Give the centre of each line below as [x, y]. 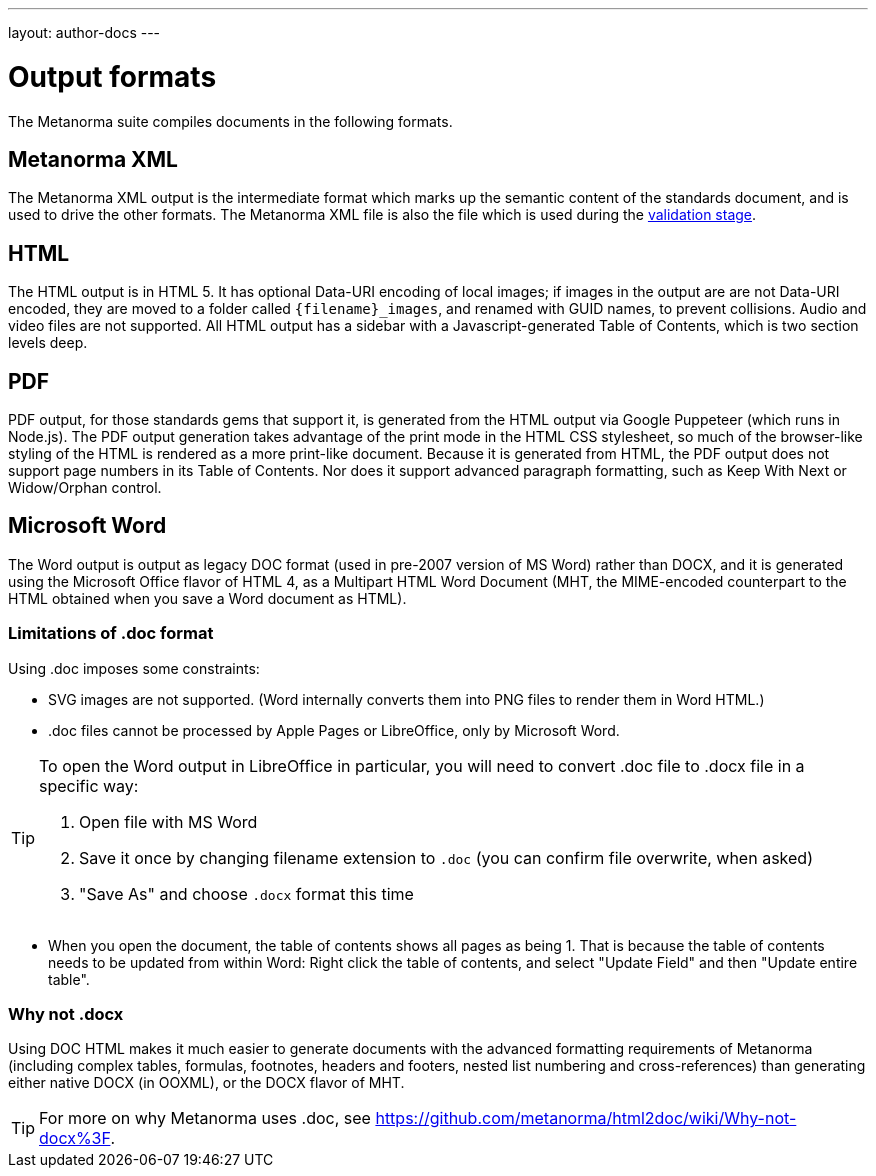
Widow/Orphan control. [85, 488]
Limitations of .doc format [111, 633]
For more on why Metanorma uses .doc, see [205, 1118]
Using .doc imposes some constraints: [134, 668]
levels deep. [48, 343]
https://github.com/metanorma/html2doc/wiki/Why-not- [586, 1118]
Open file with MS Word [168, 821]
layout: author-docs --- [84, 32]
